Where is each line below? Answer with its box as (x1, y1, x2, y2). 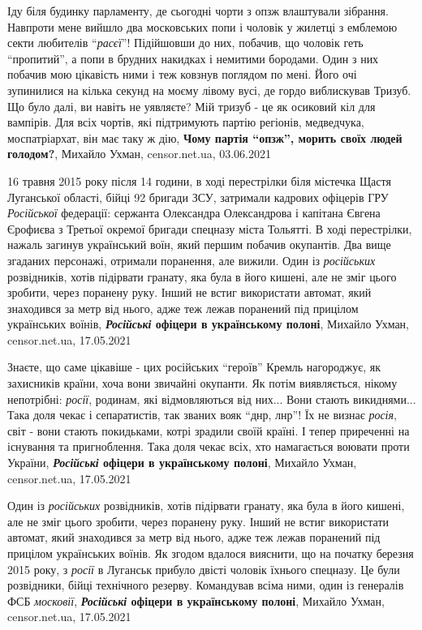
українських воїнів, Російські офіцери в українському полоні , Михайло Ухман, (7, 315, 409, 332)
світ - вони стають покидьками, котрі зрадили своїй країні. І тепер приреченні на (7, 422, 410, 439)
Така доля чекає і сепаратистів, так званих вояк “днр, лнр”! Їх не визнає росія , (7, 406, 397, 423)
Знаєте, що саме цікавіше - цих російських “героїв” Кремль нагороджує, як (7, 358, 381, 375)
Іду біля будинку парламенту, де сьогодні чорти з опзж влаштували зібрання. (7, 2, 389, 19)
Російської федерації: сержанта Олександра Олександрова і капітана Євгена (7, 204, 381, 221)
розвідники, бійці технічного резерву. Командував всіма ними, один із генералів (7, 576, 404, 594)
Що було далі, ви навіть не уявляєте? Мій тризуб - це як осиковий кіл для (7, 97, 376, 114)
